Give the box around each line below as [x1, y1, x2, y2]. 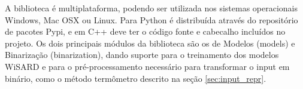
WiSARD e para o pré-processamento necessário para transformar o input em [5, 60, 290, 72]
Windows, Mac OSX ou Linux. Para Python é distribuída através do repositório [5, 13, 298, 26]
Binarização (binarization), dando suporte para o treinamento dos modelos [5, 48, 279, 61]
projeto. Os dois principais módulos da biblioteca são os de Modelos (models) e [5, 36, 295, 49]
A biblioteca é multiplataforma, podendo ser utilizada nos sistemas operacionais [5, 2, 298, 14]
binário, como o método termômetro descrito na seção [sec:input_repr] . [5, 72, 266, 84]
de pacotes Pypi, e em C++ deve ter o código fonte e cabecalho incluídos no [5, 25, 286, 38]
